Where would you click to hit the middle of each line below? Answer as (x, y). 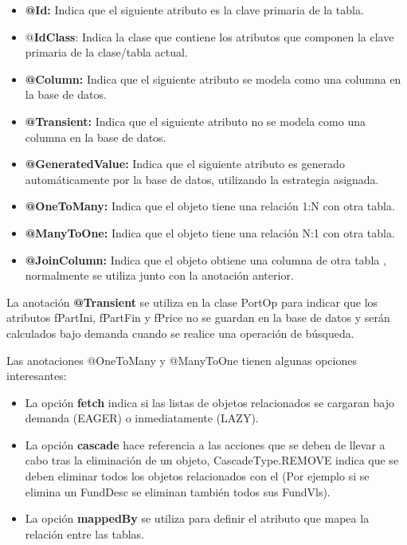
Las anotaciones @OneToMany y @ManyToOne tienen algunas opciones (182, 360)
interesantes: (37, 376)
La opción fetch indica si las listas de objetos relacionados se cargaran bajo (210, 402)
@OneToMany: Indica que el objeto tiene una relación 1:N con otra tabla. (210, 206)
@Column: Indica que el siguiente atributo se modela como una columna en (213, 78)
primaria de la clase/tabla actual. (106, 52)
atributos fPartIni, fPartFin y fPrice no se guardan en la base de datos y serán (198, 318)
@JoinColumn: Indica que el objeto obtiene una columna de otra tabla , (205, 259)
